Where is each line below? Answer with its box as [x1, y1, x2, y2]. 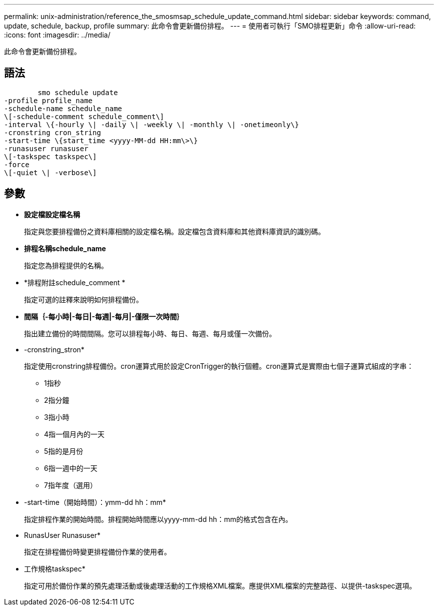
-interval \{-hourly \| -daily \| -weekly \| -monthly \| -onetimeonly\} [4, 120, 299, 129]
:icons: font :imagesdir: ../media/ [4, 31, 110, 39]
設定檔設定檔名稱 [24, 210, 80, 219]
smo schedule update [37, 88, 118, 97]
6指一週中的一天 [44, 463, 97, 472]
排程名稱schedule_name [24, 244, 106, 253]
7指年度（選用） [44, 480, 97, 489]
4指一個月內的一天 [44, 429, 105, 438]
